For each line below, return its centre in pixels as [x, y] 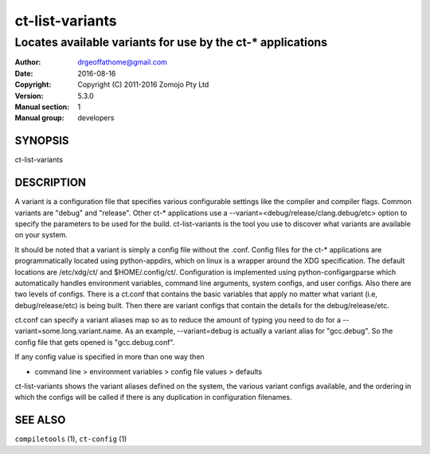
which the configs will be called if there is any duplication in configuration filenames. [153, 397]
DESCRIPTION [51, 183]
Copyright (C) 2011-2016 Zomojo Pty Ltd [143, 84]
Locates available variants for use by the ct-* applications [171, 42]
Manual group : [39, 118]
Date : [24, 73]
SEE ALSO [40, 420]
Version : [29, 96]
